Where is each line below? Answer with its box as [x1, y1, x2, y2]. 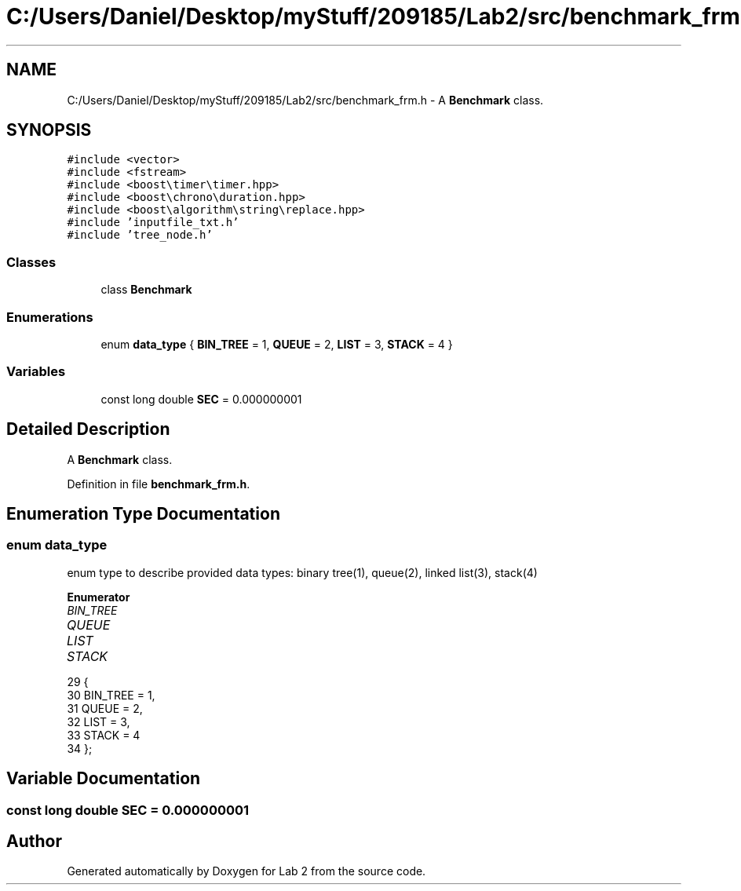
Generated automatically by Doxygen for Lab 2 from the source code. [67, 864, 426, 878]
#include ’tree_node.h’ [67, 228, 213, 242]
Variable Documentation [6, 769, 201, 789]
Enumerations [6, 309, 93, 325]
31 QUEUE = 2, [67, 701, 143, 715]
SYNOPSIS [6, 120, 92, 141]
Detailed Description [6, 419, 170, 440]
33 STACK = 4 [67, 728, 141, 742]
